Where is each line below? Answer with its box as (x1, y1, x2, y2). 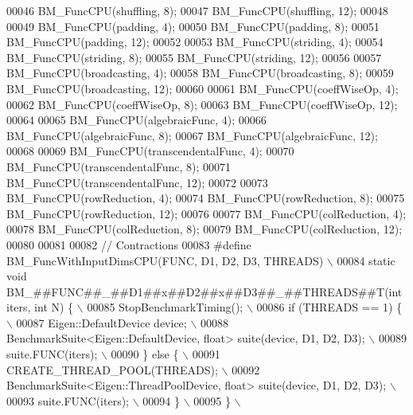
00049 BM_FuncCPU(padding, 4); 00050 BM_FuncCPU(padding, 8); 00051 (6, 18, 380, 34)
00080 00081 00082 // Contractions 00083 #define (6, 236, 251, 253)
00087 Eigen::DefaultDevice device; (16, 314, 187, 331)
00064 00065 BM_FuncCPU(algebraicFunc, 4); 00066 (6, 112, 267, 128)
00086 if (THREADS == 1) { (256, 299, 403, 315)
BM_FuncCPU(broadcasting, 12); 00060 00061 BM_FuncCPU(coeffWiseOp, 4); (6, 80, 399, 96)
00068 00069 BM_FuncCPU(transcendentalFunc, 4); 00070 (6, 143, 294, 159)
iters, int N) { (6, 299, 74, 315)
